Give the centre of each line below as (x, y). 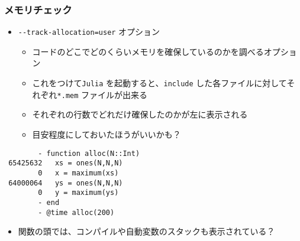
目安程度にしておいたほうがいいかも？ (107, 134)
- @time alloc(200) (76, 212)
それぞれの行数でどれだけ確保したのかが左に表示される (140, 114)
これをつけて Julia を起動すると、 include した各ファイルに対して (159, 83)
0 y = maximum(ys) (78, 193)
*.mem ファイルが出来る (102, 94)
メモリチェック (38, 9)
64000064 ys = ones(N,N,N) (66, 183)
